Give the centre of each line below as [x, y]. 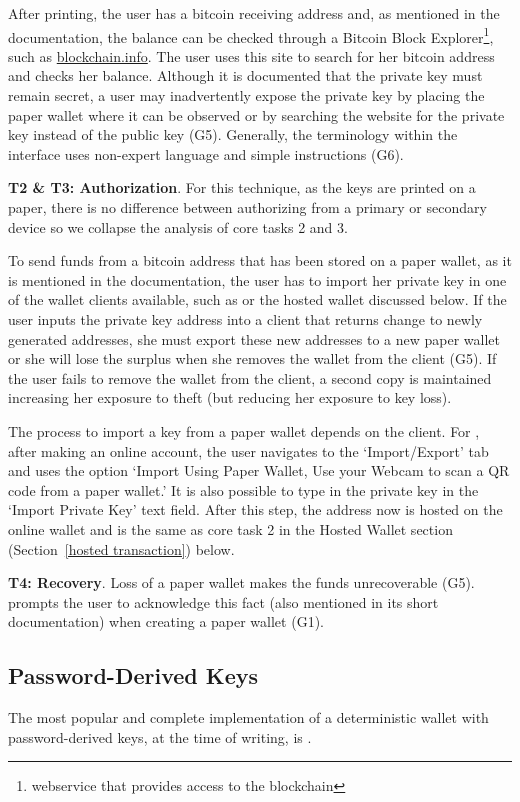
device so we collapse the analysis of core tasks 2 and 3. [178, 226]
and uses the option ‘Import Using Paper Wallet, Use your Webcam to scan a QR [259, 470]
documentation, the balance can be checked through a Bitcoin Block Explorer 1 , [251, 35]
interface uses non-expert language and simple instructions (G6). [206, 153]
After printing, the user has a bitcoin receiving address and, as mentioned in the [254, 13]
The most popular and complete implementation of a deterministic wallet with [248, 717]
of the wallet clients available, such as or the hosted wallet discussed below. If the [257, 299]
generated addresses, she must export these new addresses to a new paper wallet [254, 338]
